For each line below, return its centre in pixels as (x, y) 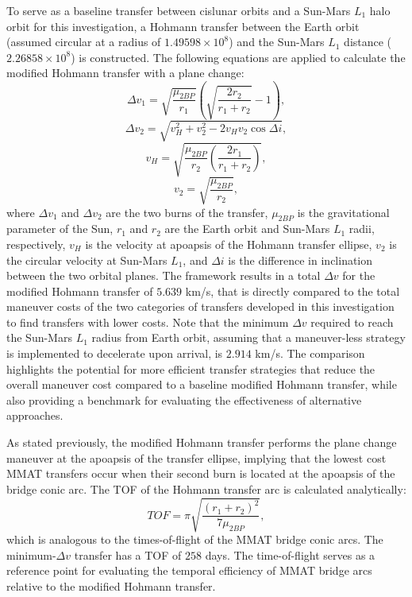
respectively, (36, 244)
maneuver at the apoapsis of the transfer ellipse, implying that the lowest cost (196, 457)
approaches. (35, 415)
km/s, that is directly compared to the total (293, 291)
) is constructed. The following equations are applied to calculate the (238, 57)
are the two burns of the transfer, (187, 212)
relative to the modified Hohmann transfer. (111, 585)
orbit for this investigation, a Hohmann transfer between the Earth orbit (183, 26)
